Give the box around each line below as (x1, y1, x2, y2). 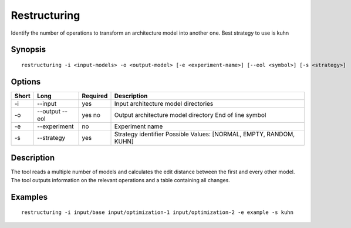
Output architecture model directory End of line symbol (114, 110, 266, 119)
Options (11, 76, 41, 86)
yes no (82, 110, 101, 119)
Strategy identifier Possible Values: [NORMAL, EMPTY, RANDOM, (114, 130, 295, 138)
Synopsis (11, 45, 46, 55)
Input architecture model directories (114, 99, 214, 108)
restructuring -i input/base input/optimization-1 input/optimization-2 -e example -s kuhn (21, 209, 293, 216)
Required (82, 92, 108, 100)
